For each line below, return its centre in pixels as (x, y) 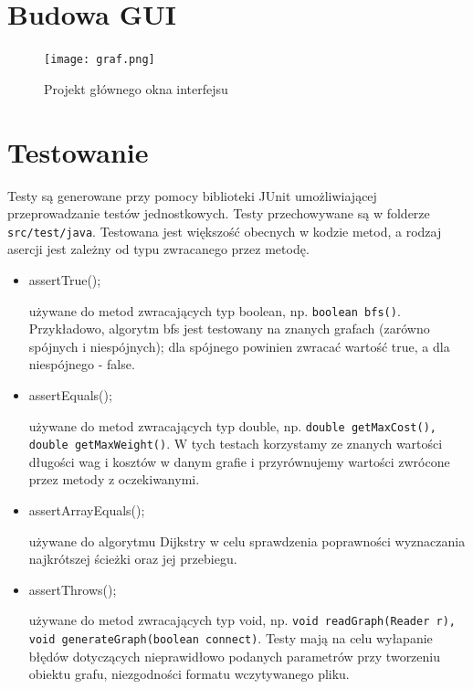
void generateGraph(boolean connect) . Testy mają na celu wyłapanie (231, 638)
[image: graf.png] (100, 60)
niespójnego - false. (82, 364)
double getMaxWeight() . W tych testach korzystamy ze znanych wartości (236, 444)
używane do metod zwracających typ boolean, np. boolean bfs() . (215, 310)
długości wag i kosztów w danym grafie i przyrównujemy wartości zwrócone (239, 461)
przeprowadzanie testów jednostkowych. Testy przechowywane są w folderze (219, 213)
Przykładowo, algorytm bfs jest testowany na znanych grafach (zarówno (229, 329)
